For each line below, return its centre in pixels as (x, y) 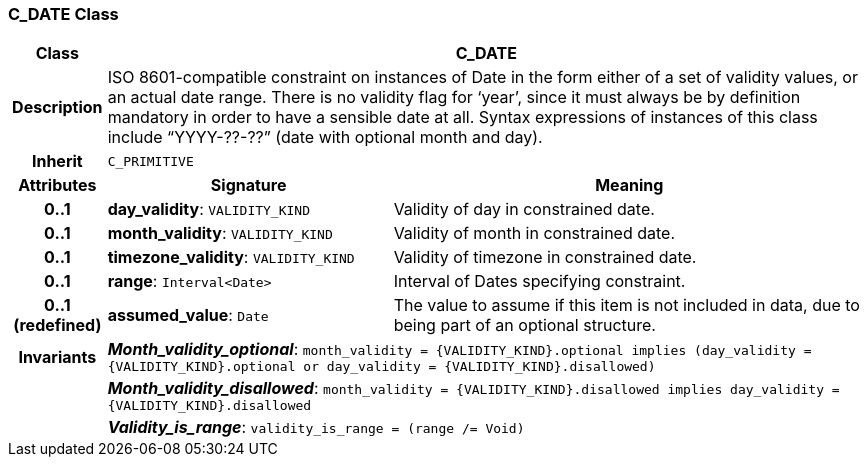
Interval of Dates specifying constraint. (539, 281)
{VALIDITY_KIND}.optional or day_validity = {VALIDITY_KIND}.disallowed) (381, 367)
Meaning (629, 185)
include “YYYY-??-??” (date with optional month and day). (325, 137)
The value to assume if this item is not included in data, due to (626, 305)
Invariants (57, 356)
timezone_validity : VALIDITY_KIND (231, 257)
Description (57, 107)
